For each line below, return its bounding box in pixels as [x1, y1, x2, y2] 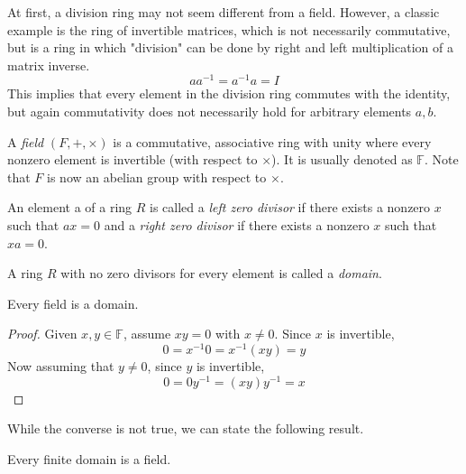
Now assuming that [7, 357, 114, 376]
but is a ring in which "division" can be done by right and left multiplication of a [7, 38, 453, 57]
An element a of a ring [7, 198, 132, 217]
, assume [123, 324, 171, 343]
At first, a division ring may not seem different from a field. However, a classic [7, 3, 440, 21]
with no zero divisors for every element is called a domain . [60, 264, 382, 283]
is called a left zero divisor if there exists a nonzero [150, 198, 431, 217]
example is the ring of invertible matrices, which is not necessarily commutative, [7, 20, 451, 39]
